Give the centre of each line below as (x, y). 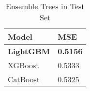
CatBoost (24, 79)
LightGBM (29, 51)
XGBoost (23, 65)
